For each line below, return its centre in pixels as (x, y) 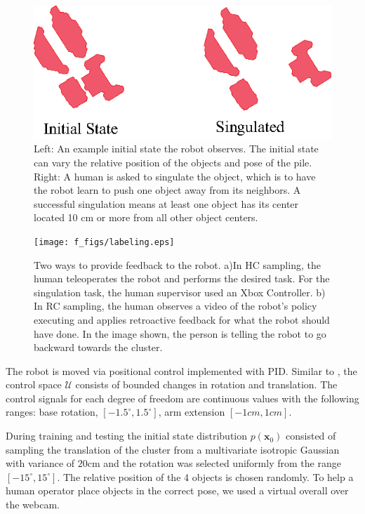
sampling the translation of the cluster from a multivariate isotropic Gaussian (173, 449)
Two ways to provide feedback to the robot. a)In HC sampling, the (177, 264)
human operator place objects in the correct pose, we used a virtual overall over (177, 490)
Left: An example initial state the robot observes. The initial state (176, 149)
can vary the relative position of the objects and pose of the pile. (173, 162)
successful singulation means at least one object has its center (166, 203)
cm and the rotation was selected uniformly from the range (214, 463)
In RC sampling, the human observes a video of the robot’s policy (175, 306)
